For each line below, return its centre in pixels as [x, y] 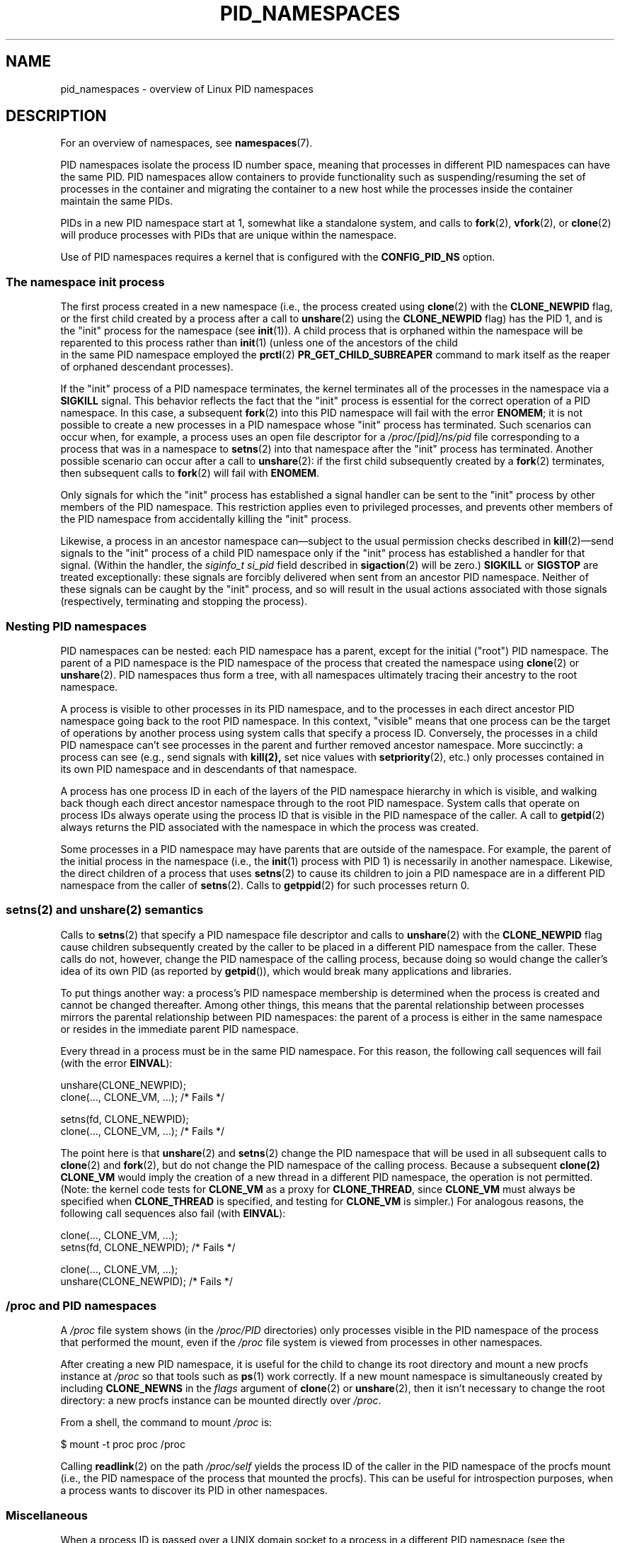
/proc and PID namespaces [81, 1306]
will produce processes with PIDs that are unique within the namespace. [229, 235]
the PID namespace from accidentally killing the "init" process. [206, 519]
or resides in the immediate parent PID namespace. [180, 1029]
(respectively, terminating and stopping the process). [184, 601]
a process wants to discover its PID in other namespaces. [194, 1491]
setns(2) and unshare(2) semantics [105, 910]
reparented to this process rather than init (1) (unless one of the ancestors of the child [259, 343]
